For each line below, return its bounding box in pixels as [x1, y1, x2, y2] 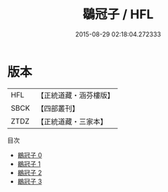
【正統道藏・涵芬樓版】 [37, 90, 115, 100]
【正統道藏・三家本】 [37, 116, 108, 126]
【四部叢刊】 [37, 103, 79, 113]
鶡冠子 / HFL [82, 6, 154, 22]
